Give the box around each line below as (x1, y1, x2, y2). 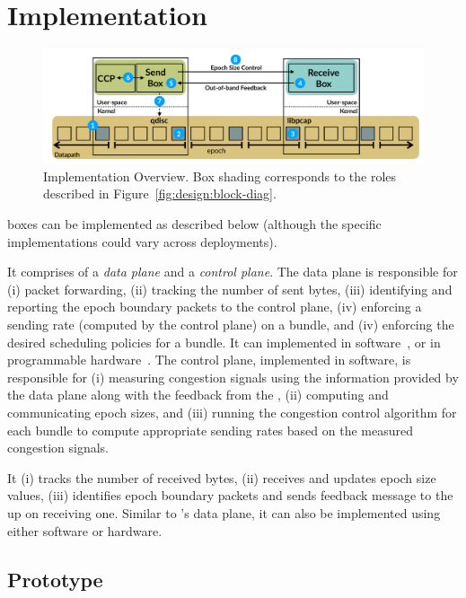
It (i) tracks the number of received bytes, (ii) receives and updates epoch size (7, 468, 436, 487)
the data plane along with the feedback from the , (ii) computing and (7, 385, 389, 404)
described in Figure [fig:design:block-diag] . (43, 184, 277, 203)
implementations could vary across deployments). (7, 232, 277, 251)
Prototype (7, 565, 103, 593)
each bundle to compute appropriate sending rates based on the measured (7, 420, 413, 439)
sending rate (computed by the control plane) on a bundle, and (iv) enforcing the (7, 314, 454, 333)
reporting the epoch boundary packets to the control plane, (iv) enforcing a (7, 297, 422, 316)
